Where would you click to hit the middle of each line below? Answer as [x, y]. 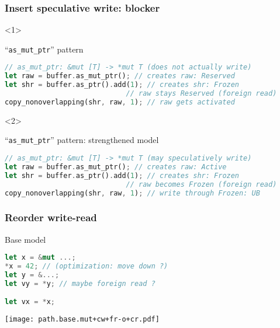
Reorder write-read [51, 217]
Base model [25, 239]
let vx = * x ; [30, 302]
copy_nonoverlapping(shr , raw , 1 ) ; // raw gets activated [120, 102]
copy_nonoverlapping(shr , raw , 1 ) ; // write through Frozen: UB [132, 193]
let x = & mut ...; [40, 258]
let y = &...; [32, 275]
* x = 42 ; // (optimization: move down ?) [87, 266]
